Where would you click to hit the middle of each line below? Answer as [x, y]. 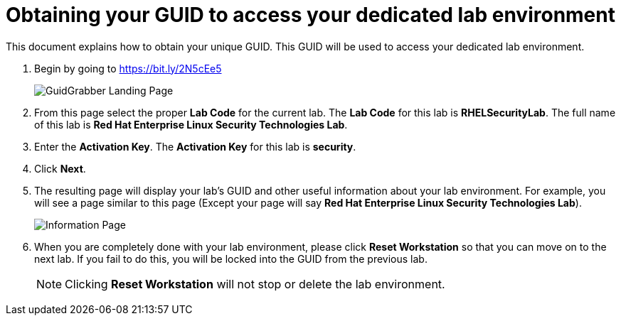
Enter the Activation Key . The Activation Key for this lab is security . [195, 146]
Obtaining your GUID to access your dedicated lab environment [310, 15]
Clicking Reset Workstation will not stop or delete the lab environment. [255, 284]
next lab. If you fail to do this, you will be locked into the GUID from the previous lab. [231, 259]
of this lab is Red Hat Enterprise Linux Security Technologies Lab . [191, 124]
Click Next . [60, 168]
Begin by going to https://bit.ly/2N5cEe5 [128, 68]
